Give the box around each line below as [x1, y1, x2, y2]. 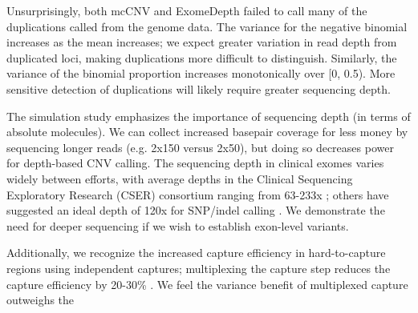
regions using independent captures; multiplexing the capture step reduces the [6, 259, 391, 276]
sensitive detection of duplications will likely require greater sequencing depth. [6, 80, 391, 97]
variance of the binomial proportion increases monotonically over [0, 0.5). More [6, 65, 396, 82]
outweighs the [6, 291, 75, 308]
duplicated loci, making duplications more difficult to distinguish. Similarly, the [6, 49, 397, 66]
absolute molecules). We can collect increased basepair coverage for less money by [6, 123, 408, 140]
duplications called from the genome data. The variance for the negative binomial [6, 18, 408, 34]
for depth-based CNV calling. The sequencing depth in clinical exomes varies [6, 154, 384, 171]
